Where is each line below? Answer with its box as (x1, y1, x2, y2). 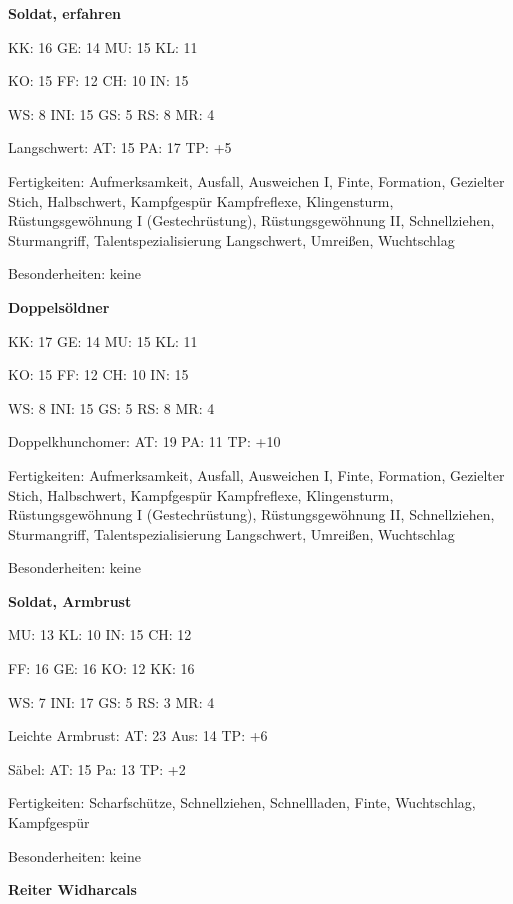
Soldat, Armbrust (8, 590, 132, 611)
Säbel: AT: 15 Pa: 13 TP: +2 (8, 758, 186, 779)
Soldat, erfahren (8, 3, 121, 23)
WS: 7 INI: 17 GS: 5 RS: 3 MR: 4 (8, 691, 215, 712)
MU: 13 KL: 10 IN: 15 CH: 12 (8, 624, 192, 645)
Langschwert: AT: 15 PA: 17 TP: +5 (8, 137, 232, 158)
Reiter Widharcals (8, 879, 137, 900)
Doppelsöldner (8, 296, 110, 317)
